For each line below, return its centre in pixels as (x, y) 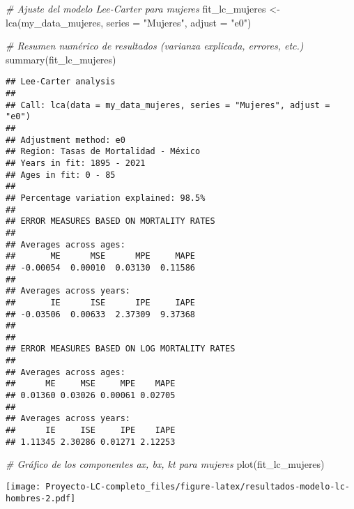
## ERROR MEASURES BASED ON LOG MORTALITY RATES (121, 349)
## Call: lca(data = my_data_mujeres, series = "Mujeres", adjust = (168, 105)
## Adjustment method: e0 (66, 140)
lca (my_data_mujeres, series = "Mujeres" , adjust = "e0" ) (129, 22)
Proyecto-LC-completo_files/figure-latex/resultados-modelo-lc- (198, 486)
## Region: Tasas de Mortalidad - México (103, 152)
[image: (23, 486)
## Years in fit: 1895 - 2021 (76, 163)
